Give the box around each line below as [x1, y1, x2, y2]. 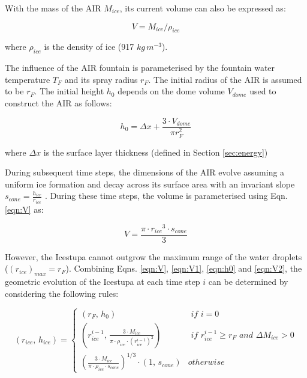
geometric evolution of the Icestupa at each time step [5, 275, 200, 288]
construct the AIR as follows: [5, 96, 112, 109]
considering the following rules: [5, 287, 119, 299]
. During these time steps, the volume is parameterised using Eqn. [45, 189, 288, 202]
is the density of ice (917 [44, 40, 134, 53]
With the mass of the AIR [5, 2, 101, 14]
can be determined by [208, 275, 288, 288]
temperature [5, 73, 50, 85]
